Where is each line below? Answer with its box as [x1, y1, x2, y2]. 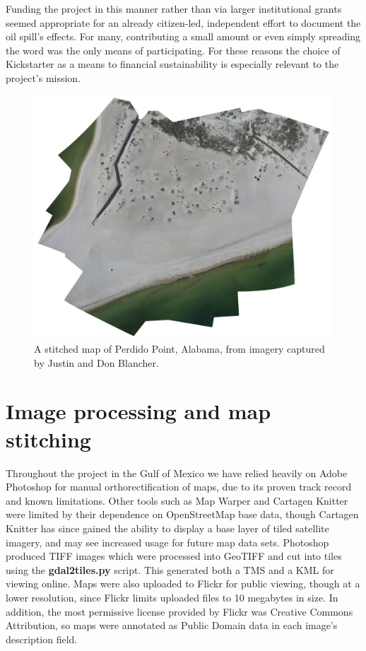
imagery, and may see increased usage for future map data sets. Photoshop [6, 534, 329, 549]
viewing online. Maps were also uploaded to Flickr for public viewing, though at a [6, 576, 360, 591]
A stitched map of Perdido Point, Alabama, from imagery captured [34, 341, 325, 356]
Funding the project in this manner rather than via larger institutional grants [6, 1, 342, 16]
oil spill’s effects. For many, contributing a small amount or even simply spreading [6, 29, 361, 44]
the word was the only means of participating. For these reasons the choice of [6, 42, 341, 57]
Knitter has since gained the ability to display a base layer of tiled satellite [6, 520, 329, 535]
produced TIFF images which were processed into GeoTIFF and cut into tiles [6, 549, 342, 563]
